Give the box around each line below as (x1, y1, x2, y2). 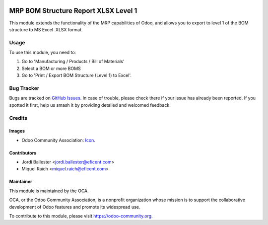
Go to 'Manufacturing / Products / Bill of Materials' (21, 59, 125, 65)
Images (9, 128, 25, 134)
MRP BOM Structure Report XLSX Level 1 (9, 6, 137, 15)
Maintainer (9, 179, 32, 185)
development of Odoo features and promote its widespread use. (9, 204, 140, 210)
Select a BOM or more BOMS (21, 65, 81, 72)
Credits (9, 114, 27, 121)
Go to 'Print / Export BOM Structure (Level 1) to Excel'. (21, 73, 132, 78)
